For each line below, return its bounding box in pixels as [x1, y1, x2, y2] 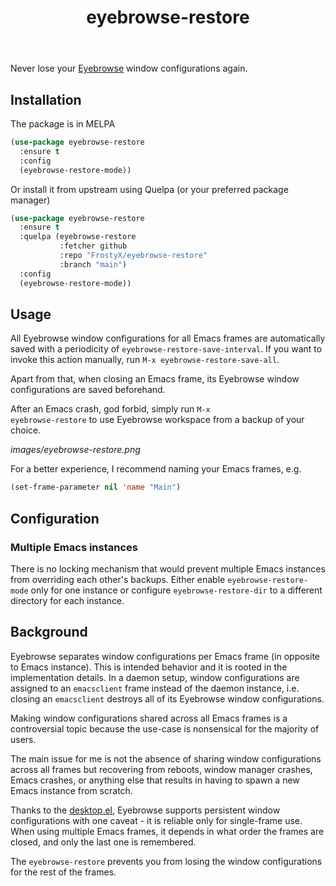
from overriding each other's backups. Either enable [10, 573, 226, 585]
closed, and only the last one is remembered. [10, 836, 197, 848]
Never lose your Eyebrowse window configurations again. [10, 62, 248, 75]
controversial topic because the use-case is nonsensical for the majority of [10, 722, 320, 735]
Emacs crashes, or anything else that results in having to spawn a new [10, 774, 300, 786]
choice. [10, 424, 42, 436]
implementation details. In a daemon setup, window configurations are [10, 671, 300, 683]
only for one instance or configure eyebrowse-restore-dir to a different [30, 584, 323, 596]
